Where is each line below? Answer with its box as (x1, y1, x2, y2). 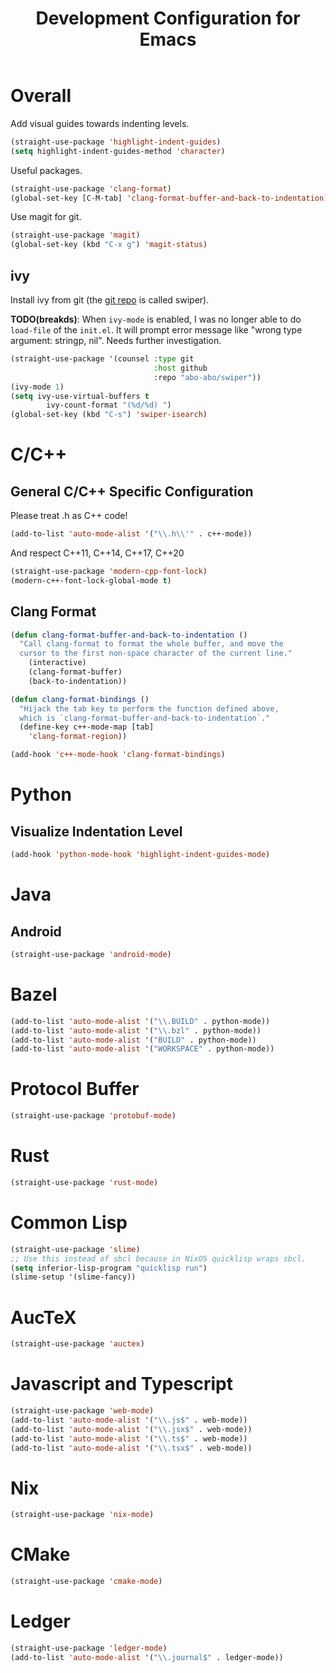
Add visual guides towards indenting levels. (10, 117, 190, 129)
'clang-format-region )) (28, 732, 128, 742)
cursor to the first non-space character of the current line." (19, 648, 293, 659)
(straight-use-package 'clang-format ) (10, 183, 172, 194)
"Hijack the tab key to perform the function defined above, (19, 703, 280, 714)
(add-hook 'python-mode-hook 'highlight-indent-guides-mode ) (10, 850, 271, 860)
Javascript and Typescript (10, 1373, 233, 1396)
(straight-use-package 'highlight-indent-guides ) (10, 137, 222, 147)
